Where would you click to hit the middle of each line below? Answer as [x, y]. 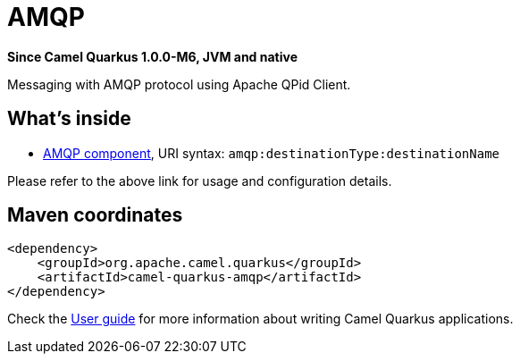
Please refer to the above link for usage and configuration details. [200, 180]
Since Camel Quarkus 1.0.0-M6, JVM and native [153, 56]
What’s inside [69, 119]
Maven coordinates [95, 215]
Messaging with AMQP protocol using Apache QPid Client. [179, 84]
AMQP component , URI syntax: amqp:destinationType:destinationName [271, 153]
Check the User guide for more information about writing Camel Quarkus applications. [260, 319]
